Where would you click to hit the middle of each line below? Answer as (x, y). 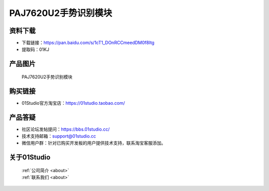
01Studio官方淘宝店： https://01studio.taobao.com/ (73, 103)
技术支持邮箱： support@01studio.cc (59, 136)
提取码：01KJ (35, 49)
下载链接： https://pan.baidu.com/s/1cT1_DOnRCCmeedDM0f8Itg (88, 43)
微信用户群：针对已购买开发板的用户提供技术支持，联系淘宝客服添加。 (94, 143)
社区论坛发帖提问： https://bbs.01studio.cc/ (66, 129)
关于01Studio (30, 157)
